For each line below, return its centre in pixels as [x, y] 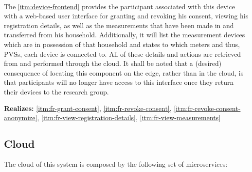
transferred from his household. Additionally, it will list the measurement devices [125, 35]
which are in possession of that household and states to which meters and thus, [122, 44]
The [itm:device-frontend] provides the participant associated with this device [119, 6]
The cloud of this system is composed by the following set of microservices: [116, 164]
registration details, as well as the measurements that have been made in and [119, 25]
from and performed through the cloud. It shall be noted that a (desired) [113, 63]
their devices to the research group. [56, 91]
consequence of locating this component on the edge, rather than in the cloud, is [124, 72]
